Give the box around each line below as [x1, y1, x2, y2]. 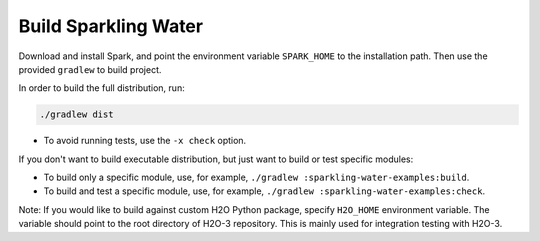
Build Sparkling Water [18, 15, 204, 37]
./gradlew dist [39, 109, 114, 120]
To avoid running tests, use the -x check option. [43, 135, 247, 147]
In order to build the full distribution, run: [18, 82, 185, 94]
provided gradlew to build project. [18, 63, 162, 75]
